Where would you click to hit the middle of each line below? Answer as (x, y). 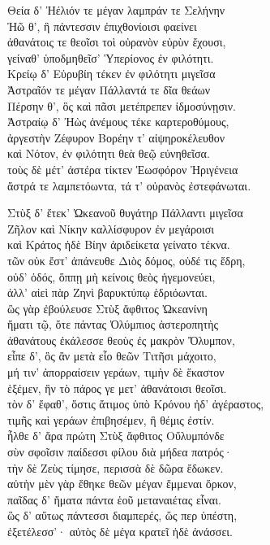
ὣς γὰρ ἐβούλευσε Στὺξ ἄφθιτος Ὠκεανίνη (107, 308)
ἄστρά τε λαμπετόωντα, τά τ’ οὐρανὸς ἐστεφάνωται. (129, 185)
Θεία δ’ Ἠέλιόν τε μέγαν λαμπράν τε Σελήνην (116, 10)
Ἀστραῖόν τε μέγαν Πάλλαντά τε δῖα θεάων (109, 89)
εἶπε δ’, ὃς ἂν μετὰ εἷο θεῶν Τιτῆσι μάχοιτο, (112, 356)
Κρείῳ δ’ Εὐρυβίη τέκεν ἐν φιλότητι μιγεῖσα (111, 74)
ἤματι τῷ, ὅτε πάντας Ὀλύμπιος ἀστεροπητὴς (113, 324)
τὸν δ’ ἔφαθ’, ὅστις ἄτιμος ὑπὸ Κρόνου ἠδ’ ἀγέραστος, (136, 404)
